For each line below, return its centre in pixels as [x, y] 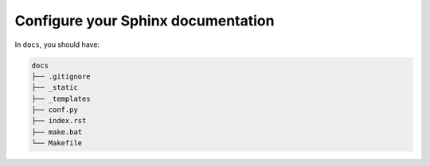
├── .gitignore [61, 76]
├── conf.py [55, 110]
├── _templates [61, 98]
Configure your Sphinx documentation [145, 21]
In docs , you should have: [57, 44]
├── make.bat [57, 132]
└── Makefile [57, 143]
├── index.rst [59, 121]
